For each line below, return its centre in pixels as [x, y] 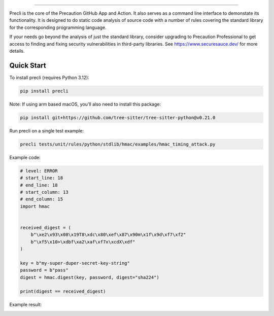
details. [17, 51]
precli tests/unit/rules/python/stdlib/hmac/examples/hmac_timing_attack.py [118, 144]
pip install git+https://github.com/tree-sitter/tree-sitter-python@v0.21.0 [118, 117]
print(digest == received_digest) [63, 291]
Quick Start [28, 65]
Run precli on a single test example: [46, 131]
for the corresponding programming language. [58, 27]
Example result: [26, 305]
